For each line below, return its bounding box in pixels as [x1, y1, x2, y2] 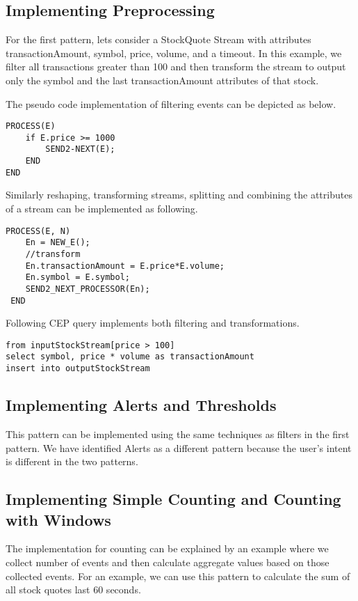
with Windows [6, 508, 111, 530]
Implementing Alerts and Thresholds [6, 394, 277, 416]
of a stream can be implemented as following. [6, 201, 198, 216]
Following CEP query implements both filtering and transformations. [6, 315, 300, 330]
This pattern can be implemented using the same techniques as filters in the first [6, 427, 350, 441]
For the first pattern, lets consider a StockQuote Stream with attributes [6, 32, 311, 47]
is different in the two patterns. [6, 454, 138, 469]
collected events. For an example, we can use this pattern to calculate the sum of [6, 568, 350, 583]
